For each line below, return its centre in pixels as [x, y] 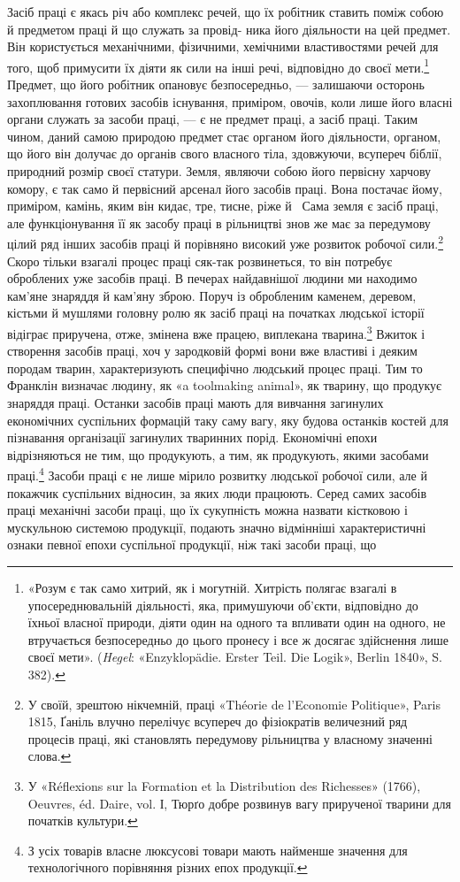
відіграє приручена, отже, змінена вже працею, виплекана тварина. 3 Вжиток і [216, 332]
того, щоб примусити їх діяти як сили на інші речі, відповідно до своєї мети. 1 [218, 65]
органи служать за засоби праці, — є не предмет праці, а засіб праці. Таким [213, 119]
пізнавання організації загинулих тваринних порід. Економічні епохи [192, 437]
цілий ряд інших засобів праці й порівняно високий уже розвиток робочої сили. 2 [226, 242]
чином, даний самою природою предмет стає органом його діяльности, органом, [224, 136]
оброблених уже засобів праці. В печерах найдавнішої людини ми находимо [212, 278]
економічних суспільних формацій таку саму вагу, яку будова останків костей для [228, 420]
